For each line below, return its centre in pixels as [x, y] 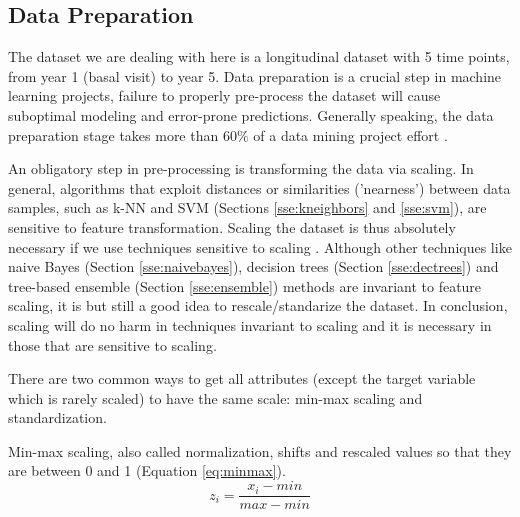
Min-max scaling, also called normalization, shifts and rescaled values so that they [260, 450]
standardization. [57, 417]
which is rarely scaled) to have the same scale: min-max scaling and [215, 397]
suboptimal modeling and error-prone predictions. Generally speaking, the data [251, 114]
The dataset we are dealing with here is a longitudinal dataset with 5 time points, [259, 56]
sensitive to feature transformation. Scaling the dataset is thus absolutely [232, 226]
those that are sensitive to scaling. [112, 344]
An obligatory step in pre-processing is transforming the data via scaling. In [241, 168]
